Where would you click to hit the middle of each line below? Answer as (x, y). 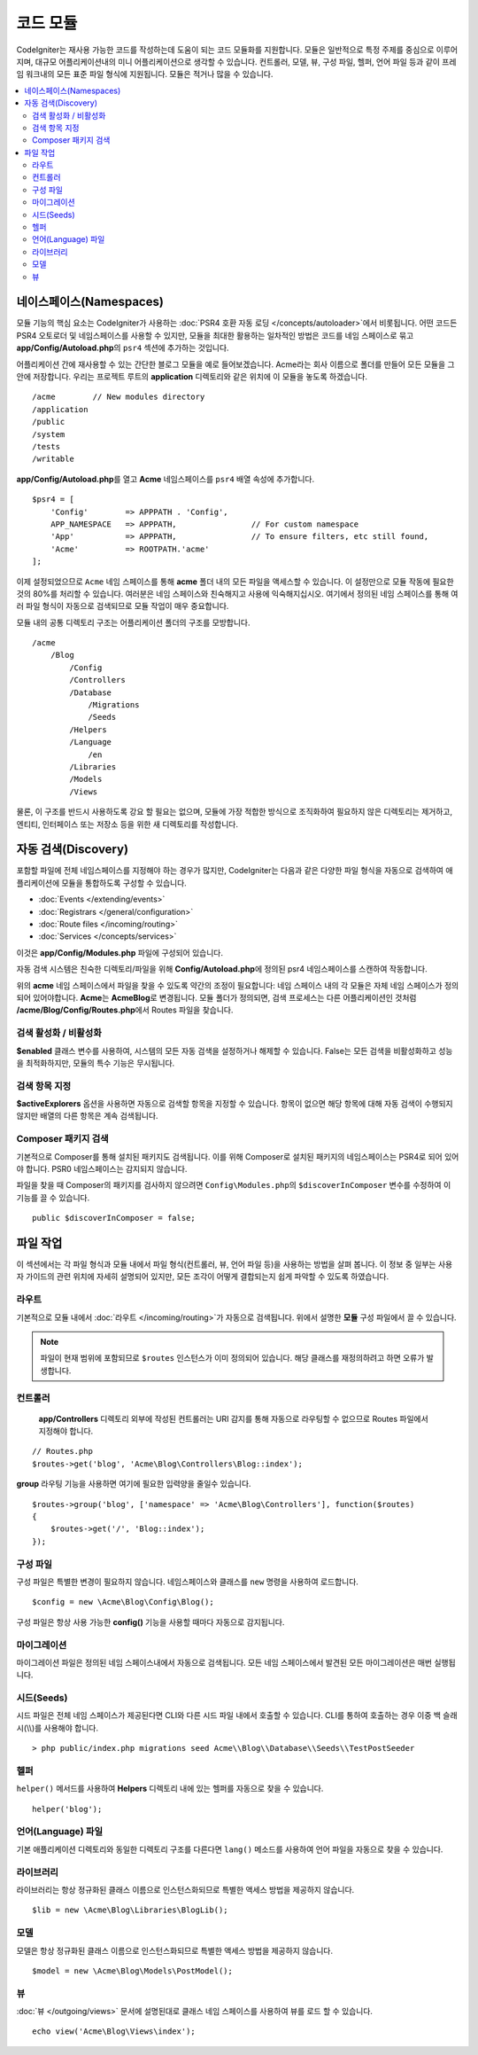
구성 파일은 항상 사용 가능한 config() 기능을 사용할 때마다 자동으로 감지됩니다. (150, 1621)
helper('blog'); (67, 1809)
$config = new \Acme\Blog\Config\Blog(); (123, 1602)
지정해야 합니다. (66, 1431)
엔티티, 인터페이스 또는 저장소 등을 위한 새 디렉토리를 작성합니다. (127, 824)
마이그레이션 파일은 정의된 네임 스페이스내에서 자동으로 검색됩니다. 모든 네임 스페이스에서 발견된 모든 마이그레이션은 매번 (224, 1662)
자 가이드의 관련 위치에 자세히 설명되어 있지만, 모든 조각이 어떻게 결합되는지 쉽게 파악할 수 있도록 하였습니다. (203, 1277)
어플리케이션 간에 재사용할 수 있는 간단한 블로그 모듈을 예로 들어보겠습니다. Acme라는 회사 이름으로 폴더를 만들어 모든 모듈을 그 (235, 364)
